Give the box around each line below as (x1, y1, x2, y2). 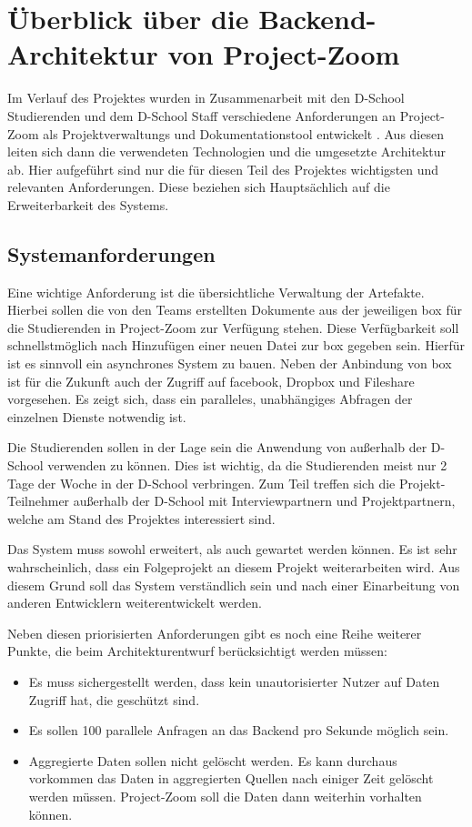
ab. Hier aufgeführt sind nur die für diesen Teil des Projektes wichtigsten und (7, 159, 439, 178)
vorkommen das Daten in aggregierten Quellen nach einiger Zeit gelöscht (28, 769, 434, 788)
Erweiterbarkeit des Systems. (7, 195, 169, 214)
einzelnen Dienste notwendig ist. (7, 407, 186, 426)
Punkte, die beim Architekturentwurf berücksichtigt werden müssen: (7, 641, 387, 661)
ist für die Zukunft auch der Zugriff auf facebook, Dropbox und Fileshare (7, 371, 415, 390)
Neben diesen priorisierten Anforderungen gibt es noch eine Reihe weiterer (7, 623, 422, 642)
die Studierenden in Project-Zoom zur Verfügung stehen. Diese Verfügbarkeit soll (7, 318, 459, 337)
